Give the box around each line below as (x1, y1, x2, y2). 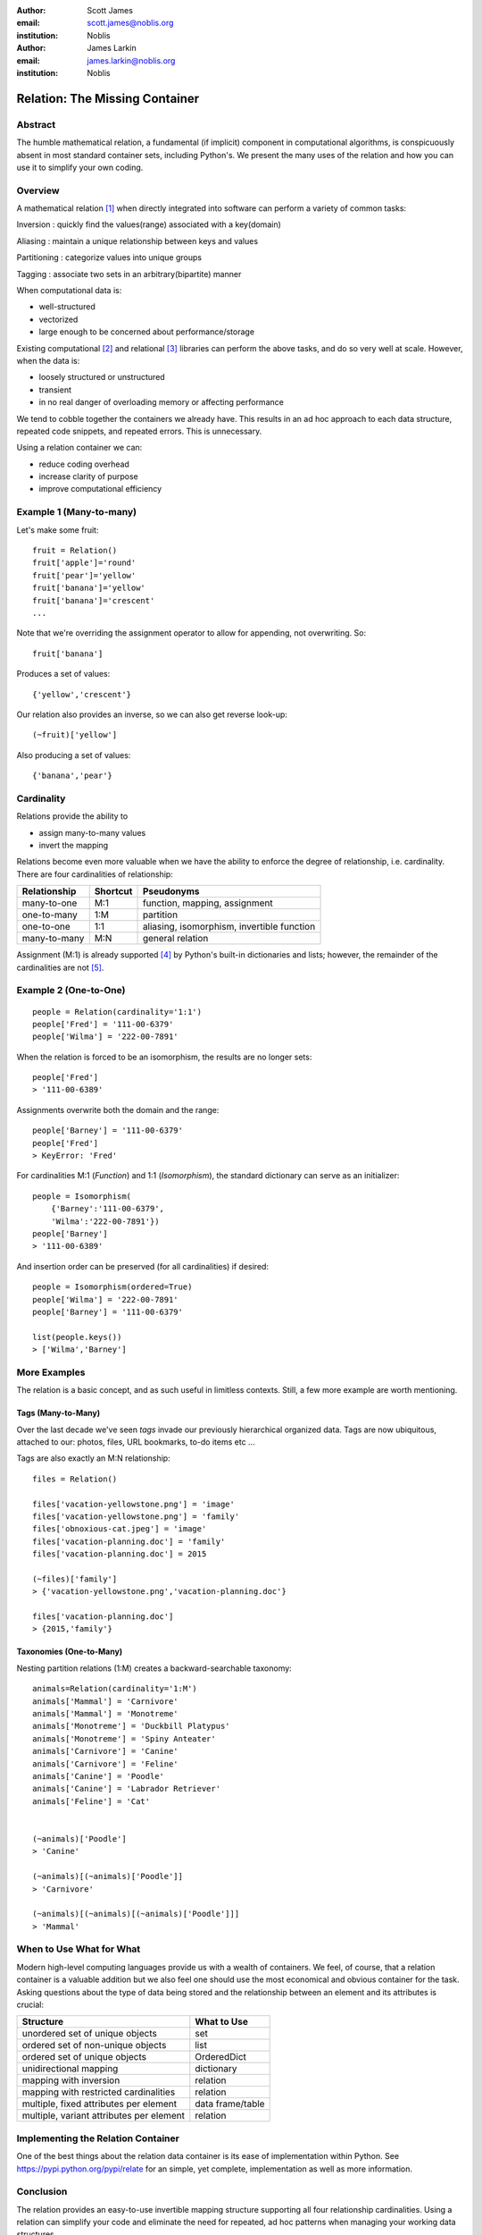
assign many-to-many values (38, 827, 146, 838)
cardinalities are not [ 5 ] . (16, 962, 104, 973)
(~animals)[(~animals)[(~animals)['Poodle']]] (32, 1909, 240, 1919)
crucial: (16, 1999, 45, 2010)
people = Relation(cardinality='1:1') (32, 1007, 203, 1016)
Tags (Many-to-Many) (16, 1408, 101, 1419)
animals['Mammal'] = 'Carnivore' (32, 1696, 179, 1707)
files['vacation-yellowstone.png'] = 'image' (32, 1498, 236, 1509)
